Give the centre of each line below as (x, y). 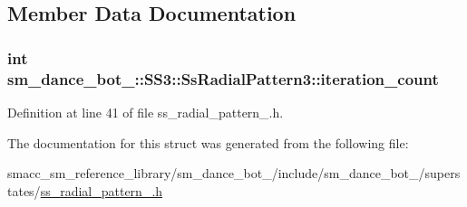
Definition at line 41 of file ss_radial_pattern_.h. (146, 112)
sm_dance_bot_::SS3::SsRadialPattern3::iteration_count (223, 78)
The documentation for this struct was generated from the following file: (208, 142)
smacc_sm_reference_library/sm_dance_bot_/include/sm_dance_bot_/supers (234, 173)
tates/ (24, 190)
